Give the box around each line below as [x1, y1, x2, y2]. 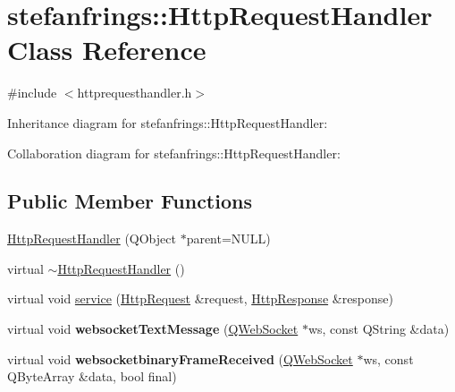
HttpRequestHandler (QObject [7, 229, 176, 248]
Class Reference [7, 31, 206, 68]
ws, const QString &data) [308, 320, 450, 338]
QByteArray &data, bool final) [7, 367, 177, 386]
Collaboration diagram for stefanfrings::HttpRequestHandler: [7, 143, 341, 162]
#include [7, 83, 57, 102]
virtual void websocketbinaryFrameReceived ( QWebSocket [7, 349, 353, 368]
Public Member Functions [7, 187, 252, 215]
